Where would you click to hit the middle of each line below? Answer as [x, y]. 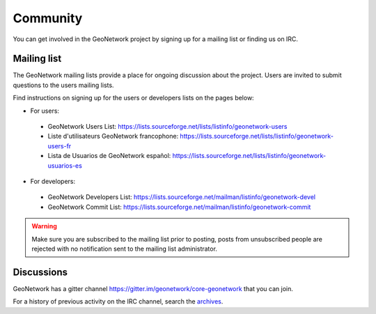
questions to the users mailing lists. [63, 85]
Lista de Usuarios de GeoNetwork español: [109, 156]
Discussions [40, 272]
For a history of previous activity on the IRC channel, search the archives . [118, 301]
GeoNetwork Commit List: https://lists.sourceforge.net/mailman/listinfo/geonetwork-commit [179, 207]
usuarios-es [65, 165]
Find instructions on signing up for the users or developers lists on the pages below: [133, 98]
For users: [45, 111]
